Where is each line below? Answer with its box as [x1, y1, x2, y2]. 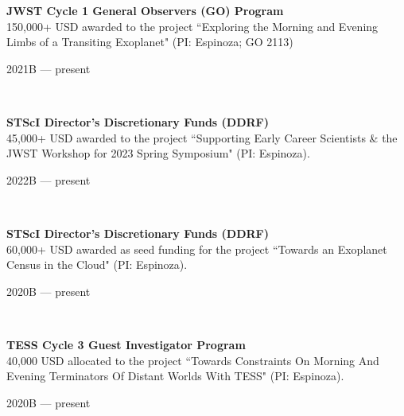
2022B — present [6, 171, 91, 188]
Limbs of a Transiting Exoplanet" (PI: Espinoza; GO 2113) [6, 33, 293, 50]
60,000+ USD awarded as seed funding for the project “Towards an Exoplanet [6, 240, 387, 257]
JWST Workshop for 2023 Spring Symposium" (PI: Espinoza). [6, 145, 310, 161]
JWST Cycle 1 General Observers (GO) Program [6, 2, 284, 18]
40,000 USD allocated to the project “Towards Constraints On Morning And [6, 352, 379, 368]
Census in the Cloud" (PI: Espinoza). [6, 256, 188, 273]
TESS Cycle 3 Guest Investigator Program [6, 336, 246, 352]
